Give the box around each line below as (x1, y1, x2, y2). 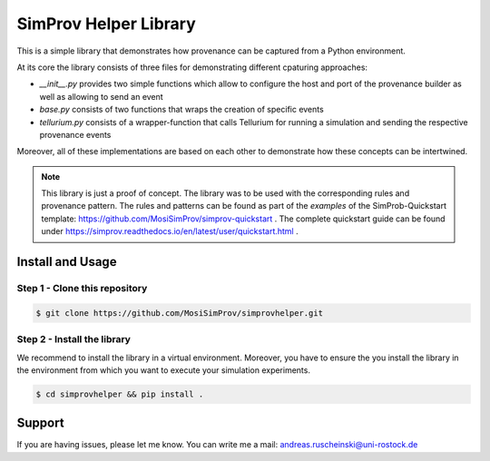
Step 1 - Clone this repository (16, 282, 148, 295)
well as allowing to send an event (39, 91, 163, 102)
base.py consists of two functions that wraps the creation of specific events (39, 104, 324, 115)
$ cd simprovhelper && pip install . (35, 388, 204, 399)
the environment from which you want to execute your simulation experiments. (16, 364, 310, 376)
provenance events (39, 129, 112, 140)
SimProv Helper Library (16, 14, 197, 34)
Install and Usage (16, 254, 117, 270)
